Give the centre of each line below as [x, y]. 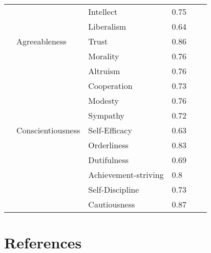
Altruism [104, 71]
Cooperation [110, 86]
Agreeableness [41, 41]
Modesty [103, 100]
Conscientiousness [48, 130]
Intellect [103, 11]
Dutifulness [108, 160]
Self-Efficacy [110, 130]
